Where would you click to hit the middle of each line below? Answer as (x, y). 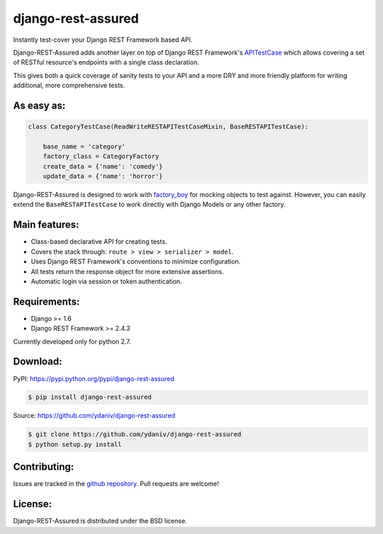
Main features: (46, 225)
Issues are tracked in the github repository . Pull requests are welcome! (116, 484)
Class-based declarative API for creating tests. (99, 242)
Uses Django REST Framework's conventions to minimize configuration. (136, 261)
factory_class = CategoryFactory (101, 157)
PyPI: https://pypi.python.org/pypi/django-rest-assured (94, 378)
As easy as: (39, 105)
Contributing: (44, 467)
